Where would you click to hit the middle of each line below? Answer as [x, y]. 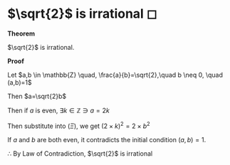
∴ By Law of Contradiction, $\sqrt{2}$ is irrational [80, 153]
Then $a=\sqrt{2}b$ [37, 96]
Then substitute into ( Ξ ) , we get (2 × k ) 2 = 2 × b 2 [79, 125]
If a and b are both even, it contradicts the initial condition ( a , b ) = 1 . [107, 139]
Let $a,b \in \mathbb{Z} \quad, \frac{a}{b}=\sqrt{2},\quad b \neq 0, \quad [115, 75]
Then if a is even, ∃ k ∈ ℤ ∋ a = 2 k [59, 110]
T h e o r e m [21, 33]
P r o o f [16, 61]
